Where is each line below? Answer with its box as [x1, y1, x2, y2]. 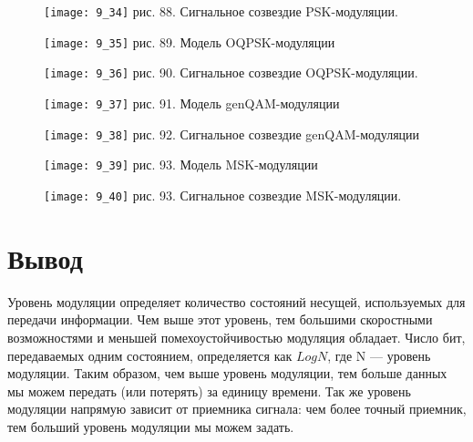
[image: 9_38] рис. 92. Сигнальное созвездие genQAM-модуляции [44, 124, 420, 143]
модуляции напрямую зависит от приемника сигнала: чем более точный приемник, [7, 399, 467, 418]
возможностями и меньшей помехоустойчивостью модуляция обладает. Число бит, [7, 327, 466, 346]
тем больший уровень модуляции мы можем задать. [7, 416, 294, 436]
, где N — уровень [327, 345, 431, 365]
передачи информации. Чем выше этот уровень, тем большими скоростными [7, 310, 433, 329]
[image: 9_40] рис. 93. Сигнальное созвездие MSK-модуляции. [44, 185, 402, 204]
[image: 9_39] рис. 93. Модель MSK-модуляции [44, 155, 318, 174]
